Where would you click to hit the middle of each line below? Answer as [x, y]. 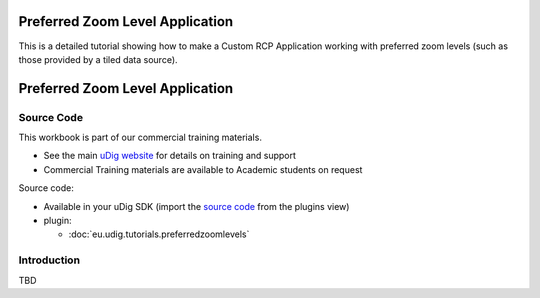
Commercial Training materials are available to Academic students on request [203, 169]
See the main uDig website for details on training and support [170, 156]
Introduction [49, 260]
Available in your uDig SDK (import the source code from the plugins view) [196, 206]
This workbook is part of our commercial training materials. [140, 137]
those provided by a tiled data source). [98, 59]
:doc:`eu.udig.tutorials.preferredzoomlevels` [159, 234]
